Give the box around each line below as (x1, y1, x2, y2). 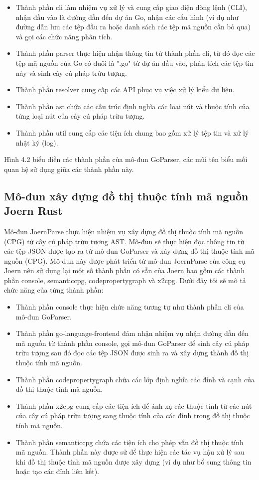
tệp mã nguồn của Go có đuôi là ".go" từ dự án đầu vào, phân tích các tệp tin (15, 57, 254, 68)
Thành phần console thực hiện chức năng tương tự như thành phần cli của (15, 302, 244, 312)
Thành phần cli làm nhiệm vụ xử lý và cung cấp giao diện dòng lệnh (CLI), (15, 2, 247, 12)
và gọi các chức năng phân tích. (15, 31, 113, 41)
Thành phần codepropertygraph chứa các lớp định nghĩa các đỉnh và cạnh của (15, 374, 255, 384)
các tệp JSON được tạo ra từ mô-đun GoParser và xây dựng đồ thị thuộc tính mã (4, 246, 255, 256)
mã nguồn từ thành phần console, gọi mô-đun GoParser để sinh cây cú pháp (15, 337, 250, 348)
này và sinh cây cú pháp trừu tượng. (15, 67, 127, 78)
